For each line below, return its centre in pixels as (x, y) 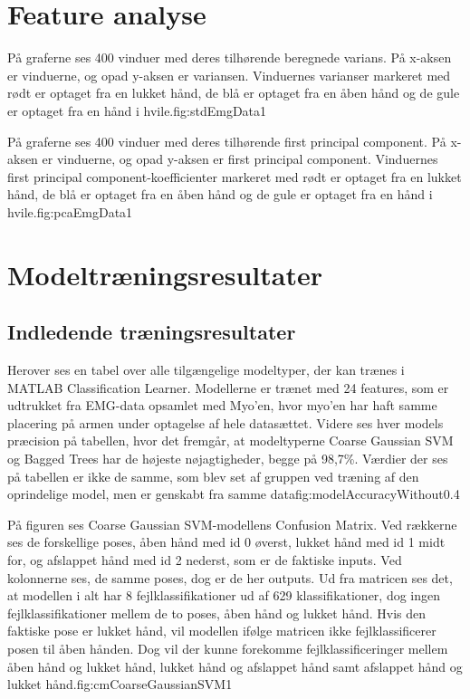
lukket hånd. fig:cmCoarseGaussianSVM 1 (120, 684)
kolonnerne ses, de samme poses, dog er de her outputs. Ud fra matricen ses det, (230, 577)
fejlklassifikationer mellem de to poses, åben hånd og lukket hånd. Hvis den (217, 613)
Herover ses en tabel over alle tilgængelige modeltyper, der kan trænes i (206, 370)
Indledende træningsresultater (152, 332)
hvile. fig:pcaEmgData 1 (70, 211)
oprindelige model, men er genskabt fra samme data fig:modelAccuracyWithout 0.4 (234, 494)
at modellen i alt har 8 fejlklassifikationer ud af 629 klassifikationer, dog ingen (224, 595)
